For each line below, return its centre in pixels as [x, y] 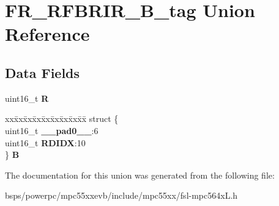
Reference [47, 34]
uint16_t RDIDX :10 [45, 142]
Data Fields [43, 72]
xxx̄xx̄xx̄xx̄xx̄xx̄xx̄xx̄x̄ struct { [62, 119]
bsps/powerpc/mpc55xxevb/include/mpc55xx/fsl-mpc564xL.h [121, 195]
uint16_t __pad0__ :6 [52, 130]
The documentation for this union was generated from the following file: [140, 175]
